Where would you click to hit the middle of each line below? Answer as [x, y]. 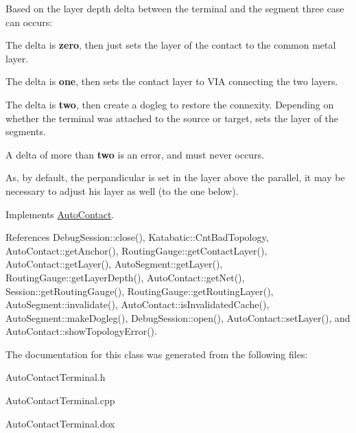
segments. [26, 131]
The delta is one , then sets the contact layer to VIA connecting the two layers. [172, 81]
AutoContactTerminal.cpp [60, 400]
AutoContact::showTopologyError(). [81, 331]
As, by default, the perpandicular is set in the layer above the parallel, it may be [175, 177]
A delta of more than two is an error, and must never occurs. [135, 154]
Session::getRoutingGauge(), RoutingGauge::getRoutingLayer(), [140, 291]
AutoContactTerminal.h [56, 377]
